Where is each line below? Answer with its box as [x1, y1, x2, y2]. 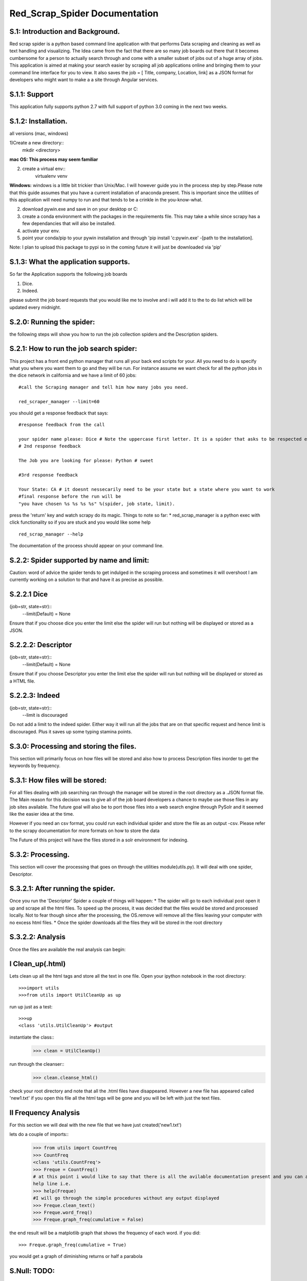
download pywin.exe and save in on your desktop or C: [22, 206, 138, 212]
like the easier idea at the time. [9, 811, 74, 817]
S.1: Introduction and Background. [9, 27, 120, 36]
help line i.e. [33, 1181, 71, 1187]
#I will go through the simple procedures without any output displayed [33, 1195, 220, 1201]
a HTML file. [9, 678, 35, 684]
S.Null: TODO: [9, 1266, 55, 1275]
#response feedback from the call [18, 422, 105, 428]
